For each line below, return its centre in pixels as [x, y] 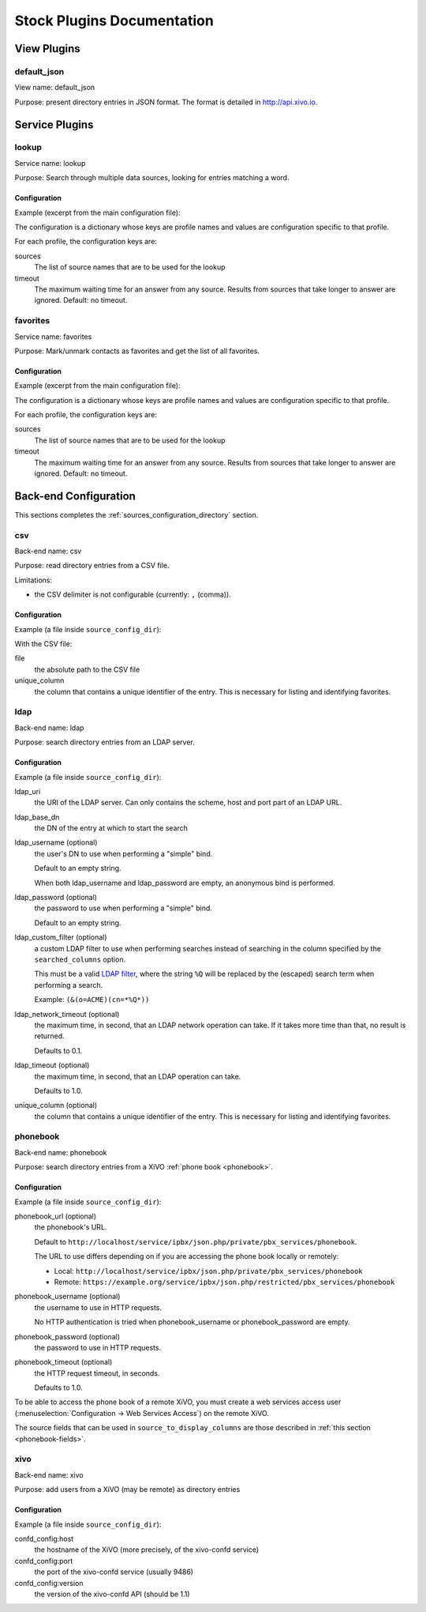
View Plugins [47, 49]
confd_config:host [44, 1539]
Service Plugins [54, 124]
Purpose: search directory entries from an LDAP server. [105, 742]
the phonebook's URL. [71, 1227]
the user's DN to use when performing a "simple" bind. [123, 853]
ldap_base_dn [37, 817]
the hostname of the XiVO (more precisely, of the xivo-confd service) [147, 1550]
